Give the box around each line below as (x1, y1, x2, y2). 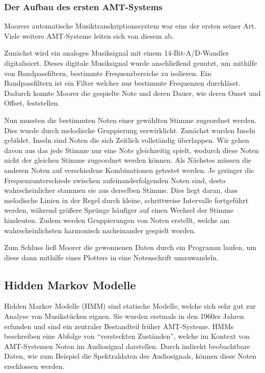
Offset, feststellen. (4, 97, 60, 108)
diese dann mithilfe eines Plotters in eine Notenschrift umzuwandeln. (4, 252, 219, 262)
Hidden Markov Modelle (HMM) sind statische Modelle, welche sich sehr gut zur (4, 301, 256, 311)
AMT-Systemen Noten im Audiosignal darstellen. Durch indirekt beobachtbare (4, 340, 250, 351)
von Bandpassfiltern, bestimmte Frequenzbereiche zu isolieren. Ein (4, 67, 211, 78)
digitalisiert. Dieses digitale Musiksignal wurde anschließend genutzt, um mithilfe (4, 58, 257, 68)
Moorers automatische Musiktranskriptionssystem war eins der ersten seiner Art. (4, 20, 256, 31)
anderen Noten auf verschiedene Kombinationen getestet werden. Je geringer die (4, 164, 254, 175)
